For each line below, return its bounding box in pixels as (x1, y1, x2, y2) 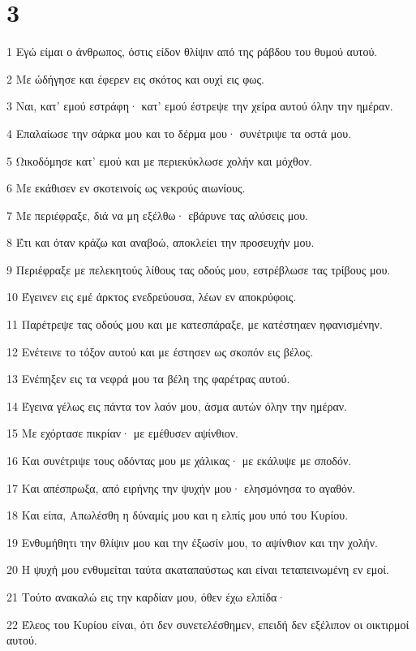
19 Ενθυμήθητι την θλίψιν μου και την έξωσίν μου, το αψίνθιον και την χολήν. (6, 533, 378, 550)
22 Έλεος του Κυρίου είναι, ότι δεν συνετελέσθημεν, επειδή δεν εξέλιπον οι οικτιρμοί (6, 615, 410, 632)
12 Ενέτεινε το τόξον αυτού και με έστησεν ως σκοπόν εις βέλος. (6, 343, 314, 360)
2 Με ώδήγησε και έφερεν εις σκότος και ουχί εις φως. (6, 70, 264, 87)
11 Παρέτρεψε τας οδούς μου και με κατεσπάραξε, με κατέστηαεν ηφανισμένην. (6, 316, 383, 333)
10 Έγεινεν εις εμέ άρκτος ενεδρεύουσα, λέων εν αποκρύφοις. (6, 288, 297, 305)
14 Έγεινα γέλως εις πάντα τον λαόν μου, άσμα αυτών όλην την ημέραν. (6, 397, 347, 414)
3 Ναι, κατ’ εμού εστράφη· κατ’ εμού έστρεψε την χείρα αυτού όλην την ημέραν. (6, 97, 393, 114)
